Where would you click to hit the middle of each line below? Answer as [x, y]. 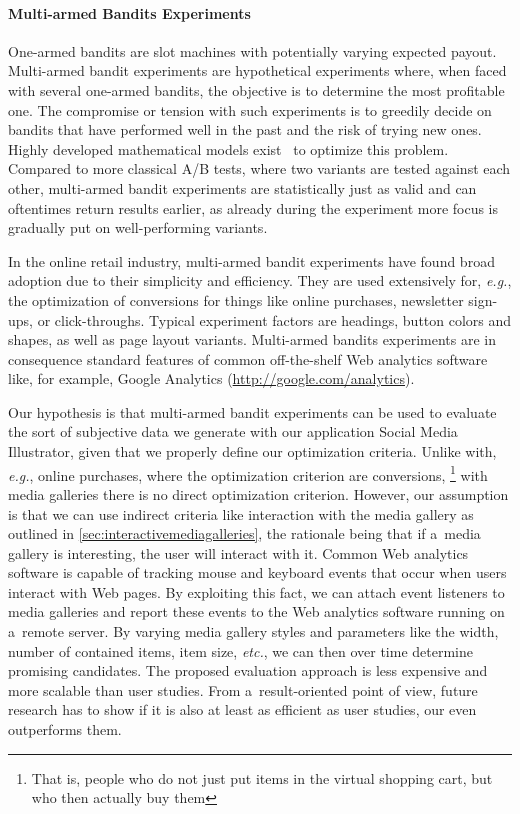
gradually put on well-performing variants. [138, 227]
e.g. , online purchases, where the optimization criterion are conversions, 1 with [248, 473]
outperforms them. [65, 729]
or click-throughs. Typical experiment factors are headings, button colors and [274, 319]
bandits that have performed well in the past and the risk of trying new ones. [245, 129]
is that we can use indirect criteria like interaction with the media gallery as [241, 513]
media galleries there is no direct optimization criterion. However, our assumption [258, 493]
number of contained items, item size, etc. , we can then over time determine [240, 650]
